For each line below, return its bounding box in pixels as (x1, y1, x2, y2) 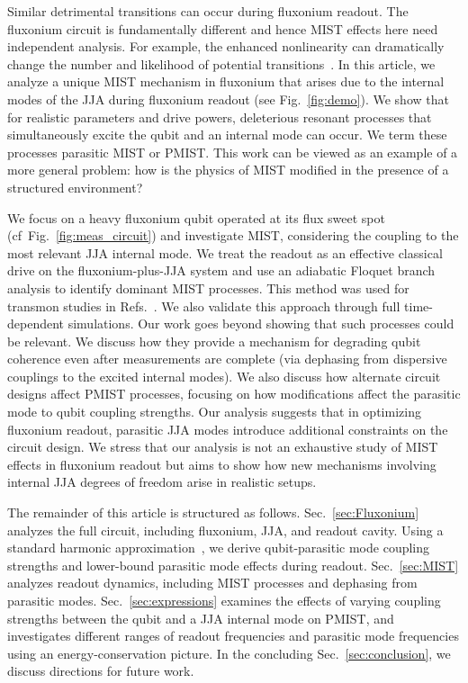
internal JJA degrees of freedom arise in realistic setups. (7, 472, 317, 491)
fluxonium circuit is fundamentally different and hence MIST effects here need (7, 19, 438, 38)
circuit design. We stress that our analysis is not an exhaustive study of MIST (7, 437, 438, 456)
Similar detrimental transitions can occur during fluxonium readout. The (7, 2, 409, 20)
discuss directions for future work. (7, 661, 194, 680)
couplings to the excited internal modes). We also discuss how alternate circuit (7, 366, 441, 385)
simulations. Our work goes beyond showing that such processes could (67, 314, 454, 333)
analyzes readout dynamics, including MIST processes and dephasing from (7, 573, 418, 592)
